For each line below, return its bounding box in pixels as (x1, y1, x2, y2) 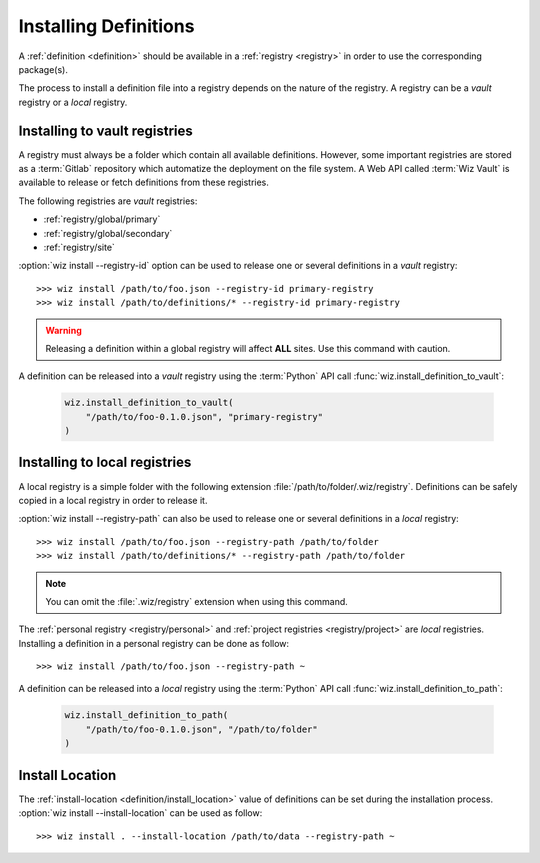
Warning (45, 324, 82, 336)
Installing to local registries (18, 454, 192, 471)
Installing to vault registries (18, 122, 194, 139)
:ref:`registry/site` (43, 241, 115, 253)
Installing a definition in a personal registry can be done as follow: (18, 637, 290, 649)
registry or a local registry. (18, 96, 128, 108)
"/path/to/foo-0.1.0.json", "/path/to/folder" (85, 723, 319, 735)
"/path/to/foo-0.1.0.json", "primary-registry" (85, 411, 324, 422)
